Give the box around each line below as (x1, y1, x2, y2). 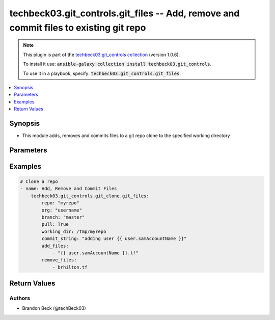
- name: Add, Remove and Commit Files (20, 186, 117, 192)
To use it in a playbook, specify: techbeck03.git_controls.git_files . (23, 70, 181, 76)
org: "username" (41, 207, 82, 213)
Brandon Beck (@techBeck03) (22, 305, 86, 311)
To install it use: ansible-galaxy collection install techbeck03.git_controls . (23, 61, 211, 67)
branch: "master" (41, 214, 85, 220)
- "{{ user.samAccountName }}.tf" (52, 250, 139, 256)
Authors (9, 295, 31, 302)
